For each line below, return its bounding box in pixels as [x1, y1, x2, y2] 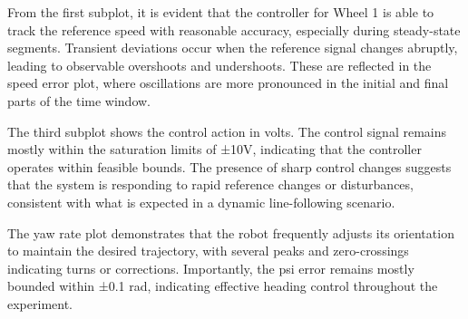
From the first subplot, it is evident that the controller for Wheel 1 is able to [7, 3, 434, 21]
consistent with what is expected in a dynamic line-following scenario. [7, 192, 395, 211]
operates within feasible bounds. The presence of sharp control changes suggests [7, 157, 452, 176]
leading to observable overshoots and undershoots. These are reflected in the [7, 55, 432, 74]
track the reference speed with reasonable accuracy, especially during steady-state [7, 20, 461, 39]
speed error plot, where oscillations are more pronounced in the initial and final [7, 73, 449, 92]
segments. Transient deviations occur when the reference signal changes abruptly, [7, 38, 458, 57]
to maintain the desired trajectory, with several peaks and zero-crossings [7, 241, 409, 260]
